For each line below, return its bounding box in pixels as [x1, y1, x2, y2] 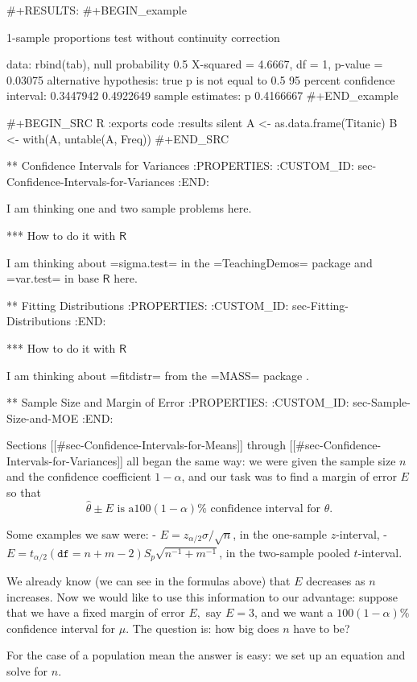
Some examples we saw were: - [6, 525, 157, 542]
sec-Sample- [353, 394, 411, 411]
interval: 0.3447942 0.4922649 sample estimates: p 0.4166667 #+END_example [6, 87, 398, 104]
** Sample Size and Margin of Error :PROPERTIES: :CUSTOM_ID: [6, 394, 349, 411]
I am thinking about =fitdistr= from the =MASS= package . [6, 366, 309, 383]
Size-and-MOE [6, 409, 79, 426]
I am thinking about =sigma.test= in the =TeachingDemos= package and [6, 254, 373, 271]
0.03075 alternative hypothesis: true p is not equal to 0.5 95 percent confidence [6, 71, 395, 88]
